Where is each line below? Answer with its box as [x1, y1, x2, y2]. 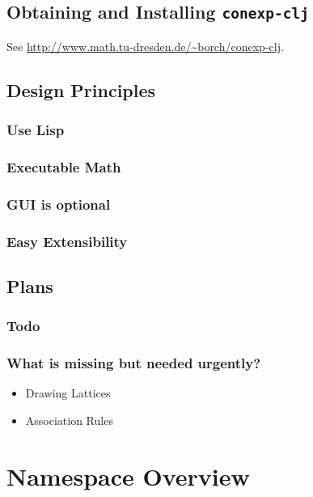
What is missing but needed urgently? [6, 353, 261, 373]
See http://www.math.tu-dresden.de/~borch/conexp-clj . [6, 37, 284, 54]
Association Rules [25, 411, 113, 428]
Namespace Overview [6, 459, 250, 492]
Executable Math [6, 156, 121, 176]
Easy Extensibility [6, 231, 128, 251]
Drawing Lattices [25, 384, 111, 401]
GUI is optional [6, 193, 111, 214]
